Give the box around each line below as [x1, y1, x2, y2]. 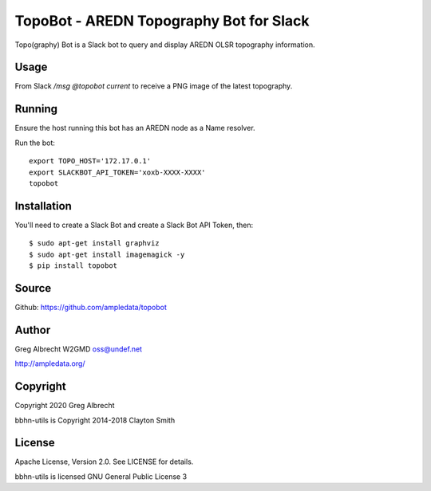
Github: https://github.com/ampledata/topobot [14, 302, 168, 312]
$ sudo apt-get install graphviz [29, 239, 160, 248]
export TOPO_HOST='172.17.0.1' [29, 156, 152, 166]
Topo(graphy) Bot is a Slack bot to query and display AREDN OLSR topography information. [14, 40, 315, 49]
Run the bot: [14, 138, 56, 147]
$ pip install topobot [29, 261, 118, 270]
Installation [14, 199, 72, 213]
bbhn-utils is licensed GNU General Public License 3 [14, 471, 188, 481]
